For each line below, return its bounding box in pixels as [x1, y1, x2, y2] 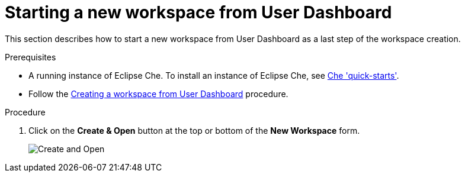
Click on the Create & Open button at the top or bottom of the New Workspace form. [28, 125, 360, 136]
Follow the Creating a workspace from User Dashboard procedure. [28, 88, 288, 99]
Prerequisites [5, 52, 56, 62]
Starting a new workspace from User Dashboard [5, 2, 392, 22]
